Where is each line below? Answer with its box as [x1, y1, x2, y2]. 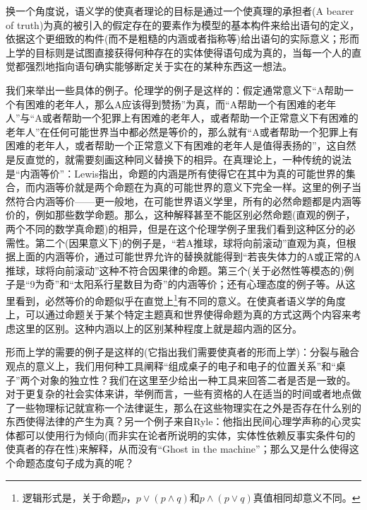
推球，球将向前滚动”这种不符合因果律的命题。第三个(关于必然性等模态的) [6, 262, 344, 277]
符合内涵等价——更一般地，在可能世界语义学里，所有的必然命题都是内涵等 [15, 193, 361, 208]
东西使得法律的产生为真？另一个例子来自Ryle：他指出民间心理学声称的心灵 [6, 414, 351, 429]
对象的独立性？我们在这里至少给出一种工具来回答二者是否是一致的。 [40, 372, 356, 387]
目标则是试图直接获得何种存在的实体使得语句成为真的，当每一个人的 [35, 45, 351, 59]
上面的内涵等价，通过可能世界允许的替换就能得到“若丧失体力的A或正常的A [15, 249, 361, 264]
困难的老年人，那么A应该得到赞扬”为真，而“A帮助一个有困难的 [25, 96, 317, 111]
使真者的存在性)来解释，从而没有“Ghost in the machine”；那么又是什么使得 [6, 441, 349, 456]
